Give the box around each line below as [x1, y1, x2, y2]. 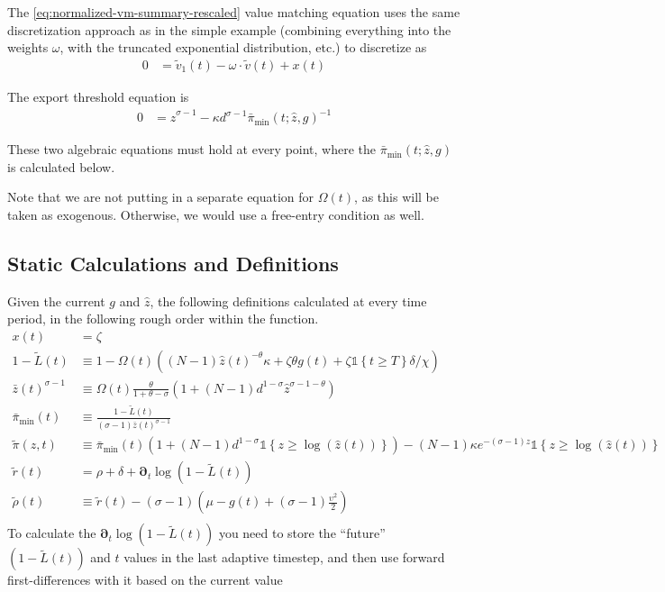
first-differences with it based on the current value [7, 570, 283, 589]
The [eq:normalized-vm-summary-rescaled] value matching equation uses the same [7, 3, 460, 21]
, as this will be [354, 187, 439, 206]
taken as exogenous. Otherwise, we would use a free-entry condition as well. [7, 205, 424, 223]
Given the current [7, 291, 105, 310]
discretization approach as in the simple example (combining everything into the [7, 20, 451, 39]
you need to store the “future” [218, 524, 386, 542]
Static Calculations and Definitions [7, 249, 339, 277]
